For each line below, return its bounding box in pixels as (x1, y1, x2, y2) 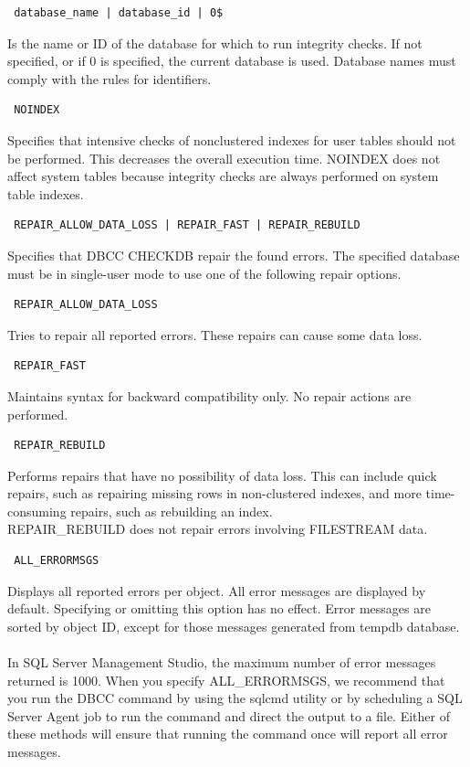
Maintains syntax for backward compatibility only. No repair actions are (7, 386, 412, 405)
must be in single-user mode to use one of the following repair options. (7, 263, 402, 282)
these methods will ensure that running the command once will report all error (7, 724, 448, 743)
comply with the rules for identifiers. (7, 69, 212, 88)
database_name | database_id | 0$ (14, 6, 224, 19)
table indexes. (7, 184, 84, 203)
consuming (7, 501, 67, 520)
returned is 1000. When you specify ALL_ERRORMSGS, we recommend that (7, 670, 445, 689)
